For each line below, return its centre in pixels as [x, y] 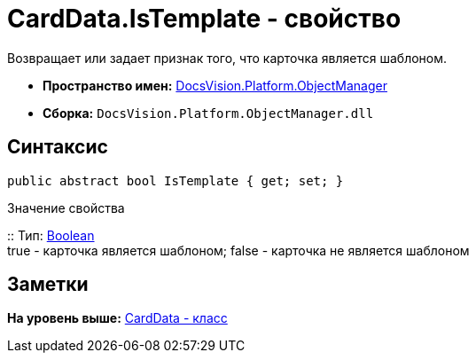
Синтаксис [58, 147]
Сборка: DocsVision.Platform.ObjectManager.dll [208, 113]
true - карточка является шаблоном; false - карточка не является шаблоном [238, 250]
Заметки [48, 285]
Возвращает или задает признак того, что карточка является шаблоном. [227, 58]
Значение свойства [66, 207]
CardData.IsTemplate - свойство [204, 19]
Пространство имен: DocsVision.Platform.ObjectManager [215, 85]
